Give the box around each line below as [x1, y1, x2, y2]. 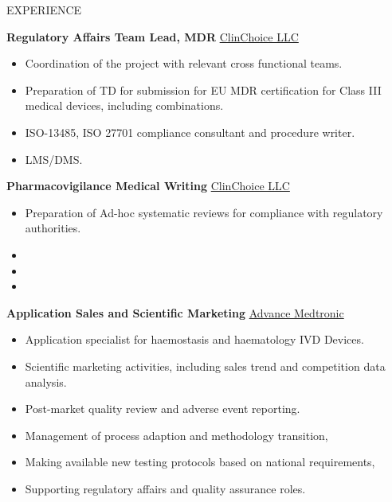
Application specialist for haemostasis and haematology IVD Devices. [25, 331, 364, 348]
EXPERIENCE [6, 2, 82, 18]
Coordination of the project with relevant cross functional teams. [25, 55, 343, 72]
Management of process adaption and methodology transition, [25, 426, 328, 443]
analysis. [25, 373, 67, 390]
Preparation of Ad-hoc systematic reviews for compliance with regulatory [25, 204, 383, 220]
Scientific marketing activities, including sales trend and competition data [25, 357, 386, 374]
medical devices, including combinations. [25, 97, 224, 114]
